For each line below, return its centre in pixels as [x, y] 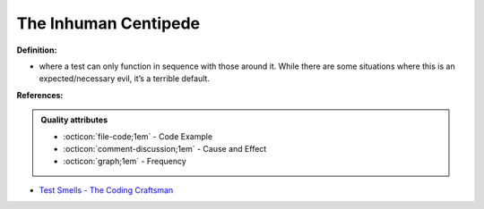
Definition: [37, 50]
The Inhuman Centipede [108, 23]
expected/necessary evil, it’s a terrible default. [125, 79]
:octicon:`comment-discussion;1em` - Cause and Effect [165, 148]
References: [40, 95]
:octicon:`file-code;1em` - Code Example [138, 136]
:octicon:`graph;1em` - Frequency [125, 162]
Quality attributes [74, 120]
